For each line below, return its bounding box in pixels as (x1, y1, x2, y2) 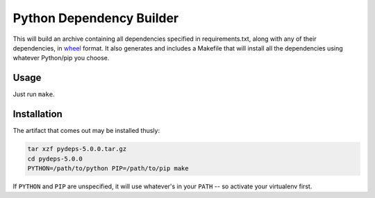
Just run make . (12, 90, 55, 98)
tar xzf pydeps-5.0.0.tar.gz (27, 145, 127, 153)
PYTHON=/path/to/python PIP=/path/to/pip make (27, 164, 189, 172)
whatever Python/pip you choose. (12, 54, 110, 62)
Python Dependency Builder (12, 10, 179, 26)
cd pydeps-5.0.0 (27, 154, 83, 163)
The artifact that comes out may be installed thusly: (12, 127, 160, 135)
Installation (12, 108, 62, 120)
